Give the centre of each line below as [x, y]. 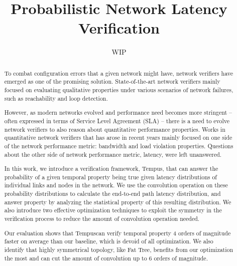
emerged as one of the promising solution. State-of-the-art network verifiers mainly [112, 81]
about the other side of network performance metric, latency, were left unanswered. [113, 154]
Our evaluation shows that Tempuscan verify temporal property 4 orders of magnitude [117, 233]
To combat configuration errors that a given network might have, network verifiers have [118, 73]
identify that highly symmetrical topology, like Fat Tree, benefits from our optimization [119, 249]
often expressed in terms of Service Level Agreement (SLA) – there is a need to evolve [117, 120]
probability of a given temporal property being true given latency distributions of [110, 177]
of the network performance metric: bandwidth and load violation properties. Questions [119, 146]
